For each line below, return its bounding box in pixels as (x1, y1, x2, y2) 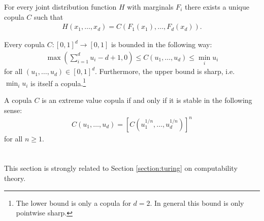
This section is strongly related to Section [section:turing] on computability (4, 163, 238, 173)
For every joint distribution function (4, 2, 117, 12)
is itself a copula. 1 (30, 76, 86, 88)
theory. (4, 173, 26, 183)
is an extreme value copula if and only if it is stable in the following (42, 94, 252, 105)
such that (34, 11, 63, 22)
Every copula (4, 39, 45, 50)
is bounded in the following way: (111, 39, 212, 50)
